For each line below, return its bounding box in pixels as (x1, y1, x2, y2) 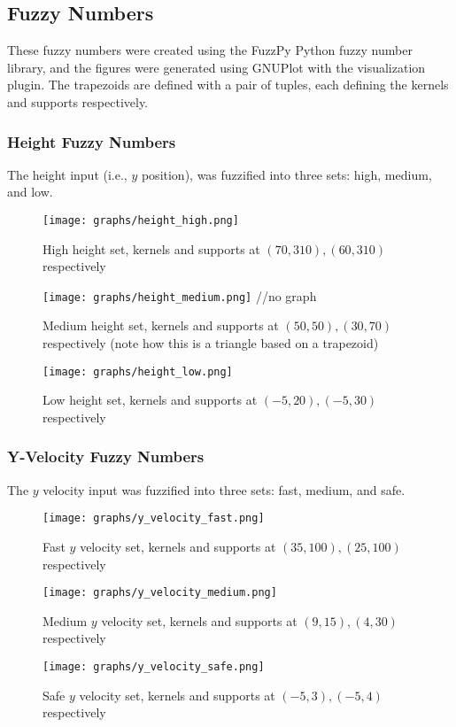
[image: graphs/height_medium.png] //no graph (43, 286, 317, 305)
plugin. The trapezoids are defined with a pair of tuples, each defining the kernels (7, 75, 449, 94)
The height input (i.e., (7, 165, 128, 183)
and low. (7, 182, 53, 201)
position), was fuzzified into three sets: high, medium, (141, 165, 432, 183)
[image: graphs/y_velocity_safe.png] (43, 661, 265, 674)
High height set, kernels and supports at (43, 239, 260, 258)
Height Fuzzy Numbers (7, 130, 176, 152)
